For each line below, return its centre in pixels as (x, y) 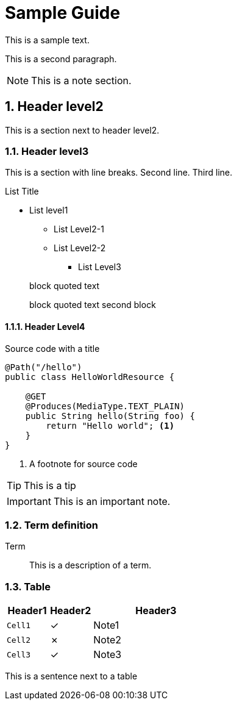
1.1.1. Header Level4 (45, 326)
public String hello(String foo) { (110, 416)
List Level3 (100, 267)
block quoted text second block (93, 305)
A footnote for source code (83, 463)
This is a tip (50, 485)
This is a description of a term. (90, 565)
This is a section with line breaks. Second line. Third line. (119, 173)
